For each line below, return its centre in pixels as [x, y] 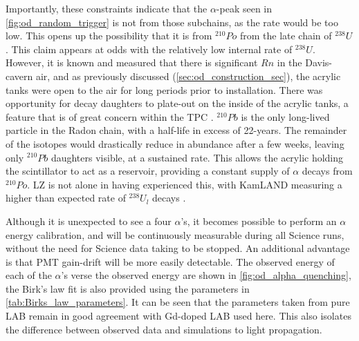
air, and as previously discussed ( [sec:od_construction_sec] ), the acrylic [188, 76]
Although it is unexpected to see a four [89, 221]
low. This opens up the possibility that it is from [109, 36]
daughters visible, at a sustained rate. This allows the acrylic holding [197, 157]
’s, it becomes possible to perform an [259, 221]
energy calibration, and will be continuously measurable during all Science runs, [175, 234]
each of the [29, 275]
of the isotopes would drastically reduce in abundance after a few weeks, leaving [175, 143]
